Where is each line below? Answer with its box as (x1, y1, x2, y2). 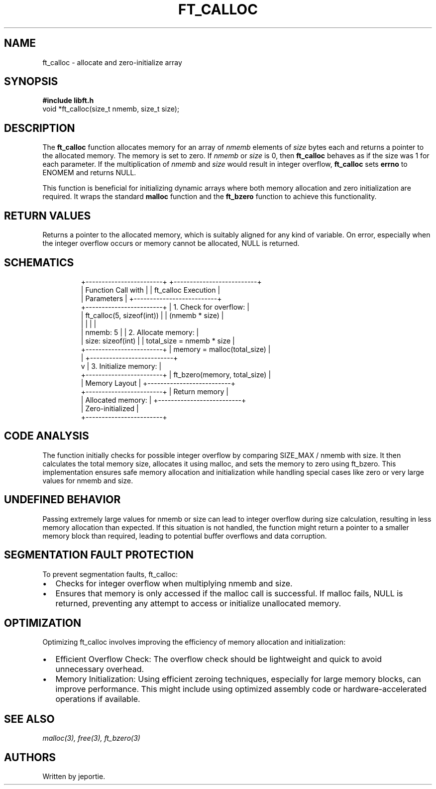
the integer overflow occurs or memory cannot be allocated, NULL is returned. (42, 239, 300, 248)
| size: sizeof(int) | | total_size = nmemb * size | (81, 336, 235, 345)
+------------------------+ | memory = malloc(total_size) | (81, 344, 271, 353)
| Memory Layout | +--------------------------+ (81, 378, 236, 387)
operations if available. (55, 694, 140, 704)
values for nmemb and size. (42, 476, 133, 485)
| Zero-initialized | (81, 404, 139, 413)
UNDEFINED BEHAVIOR (4, 493, 121, 506)
